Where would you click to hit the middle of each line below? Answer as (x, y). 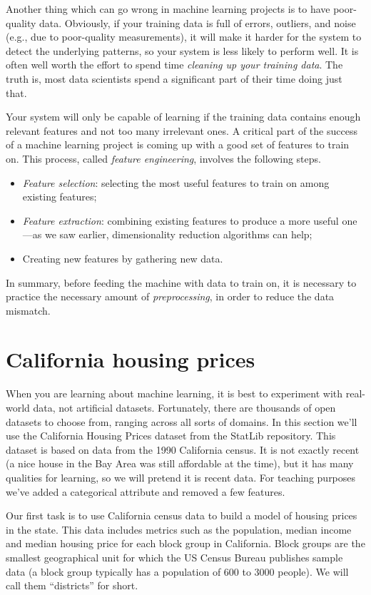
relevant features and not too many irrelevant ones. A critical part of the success (182, 130)
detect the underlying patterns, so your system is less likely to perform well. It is (182, 50)
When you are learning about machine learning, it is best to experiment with (174, 393)
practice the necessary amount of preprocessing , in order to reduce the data (170, 296)
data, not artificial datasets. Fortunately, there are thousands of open (184, 407)
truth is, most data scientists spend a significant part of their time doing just (174, 78)
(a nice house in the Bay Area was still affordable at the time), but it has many (180, 463)
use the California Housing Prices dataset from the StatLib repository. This (171, 436)
